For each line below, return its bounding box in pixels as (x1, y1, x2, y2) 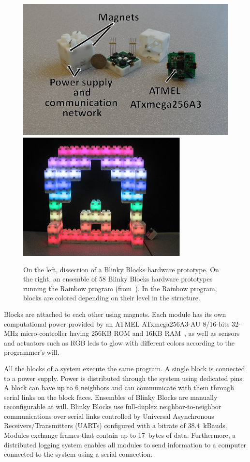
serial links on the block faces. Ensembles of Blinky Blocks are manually (4, 392, 218, 402)
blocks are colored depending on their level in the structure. (23, 293, 200, 303)
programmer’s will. (4, 347, 59, 357)
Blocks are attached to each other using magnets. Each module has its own (4, 309, 226, 319)
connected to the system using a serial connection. (4, 449, 153, 459)
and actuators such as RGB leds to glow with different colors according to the (4, 337, 235, 347)
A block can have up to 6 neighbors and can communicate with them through (4, 382, 235, 393)
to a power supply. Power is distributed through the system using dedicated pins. (4, 373, 244, 383)
